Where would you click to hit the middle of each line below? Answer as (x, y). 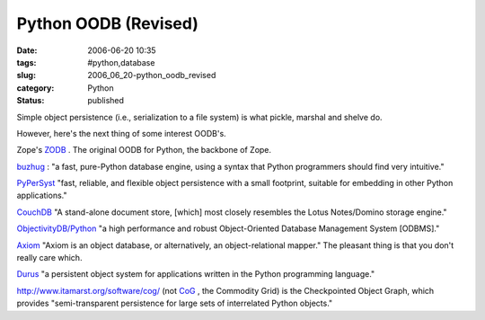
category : (35, 88)
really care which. (49, 258)
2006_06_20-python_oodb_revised (152, 76)
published (106, 101)
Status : (31, 101)
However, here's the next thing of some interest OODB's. (121, 133)
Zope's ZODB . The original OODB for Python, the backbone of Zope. (144, 150)
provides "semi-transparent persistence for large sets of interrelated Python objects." (175, 303)
